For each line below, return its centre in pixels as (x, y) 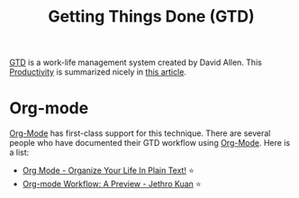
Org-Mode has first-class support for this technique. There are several (140, 133)
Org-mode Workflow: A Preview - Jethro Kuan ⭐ (112, 184)
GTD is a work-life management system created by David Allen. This (136, 63)
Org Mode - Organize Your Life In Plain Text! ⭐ (108, 171)
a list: (19, 153)
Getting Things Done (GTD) (151, 17)
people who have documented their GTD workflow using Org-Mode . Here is (150, 143)
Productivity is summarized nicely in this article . (98, 72)
